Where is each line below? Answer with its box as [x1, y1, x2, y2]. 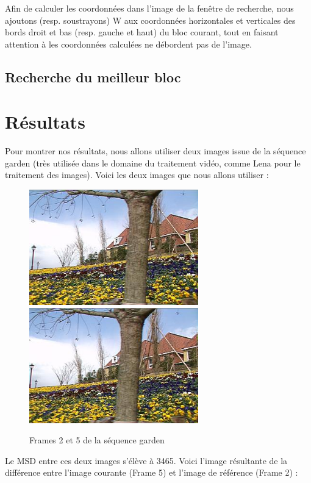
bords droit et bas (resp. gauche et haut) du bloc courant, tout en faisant [5, 26, 279, 38]
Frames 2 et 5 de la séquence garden [29, 434, 165, 446]
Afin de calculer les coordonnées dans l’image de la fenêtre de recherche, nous [5, 2, 294, 14]
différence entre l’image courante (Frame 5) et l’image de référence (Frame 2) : [5, 466, 298, 479]
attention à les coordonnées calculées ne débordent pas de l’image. [5, 37, 252, 50]
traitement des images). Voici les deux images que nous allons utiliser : [5, 168, 269, 181]
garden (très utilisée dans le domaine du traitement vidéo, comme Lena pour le [5, 156, 301, 169]
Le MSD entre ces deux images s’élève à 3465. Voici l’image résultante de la [5, 454, 288, 467]
